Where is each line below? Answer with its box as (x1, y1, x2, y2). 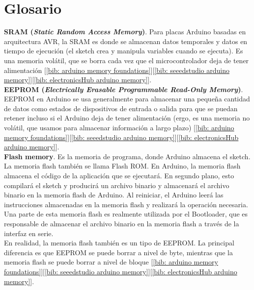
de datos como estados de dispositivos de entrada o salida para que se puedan (4, 103, 238, 113)
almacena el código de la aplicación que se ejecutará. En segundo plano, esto (4, 170, 234, 181)
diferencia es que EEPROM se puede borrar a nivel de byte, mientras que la (4, 247, 233, 257)
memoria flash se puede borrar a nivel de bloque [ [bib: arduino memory (4, 257, 218, 267)
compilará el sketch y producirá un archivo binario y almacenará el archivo (4, 180, 229, 190)
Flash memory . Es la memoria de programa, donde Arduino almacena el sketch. (4, 151, 251, 161)
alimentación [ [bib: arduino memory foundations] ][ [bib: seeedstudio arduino (4, 65, 229, 75)
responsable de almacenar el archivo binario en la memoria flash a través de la (4, 218, 239, 228)
